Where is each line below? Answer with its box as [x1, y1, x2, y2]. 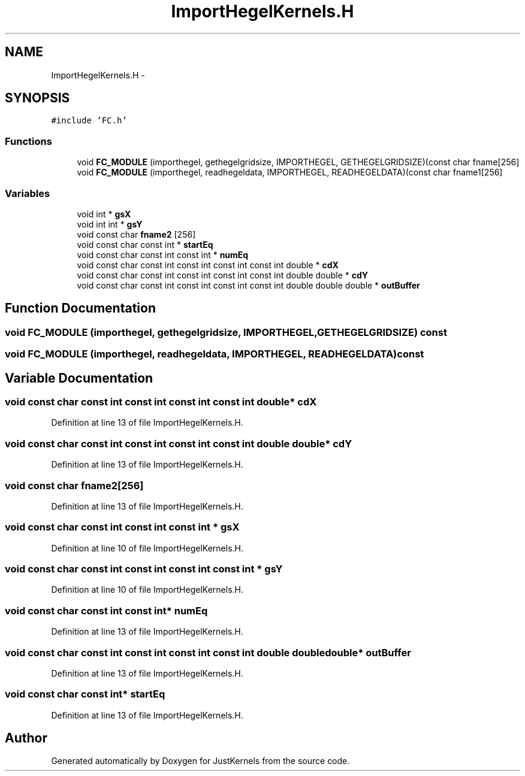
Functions [5, 135, 52, 147]
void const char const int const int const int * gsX [5, 521, 240, 533]
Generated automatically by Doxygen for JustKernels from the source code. [51, 756, 350, 766]
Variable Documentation [5, 370, 153, 386]
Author [5, 730, 47, 746]
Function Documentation [5, 301, 156, 316]
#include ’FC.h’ [51, 116, 127, 126]
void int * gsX [77, 208, 131, 219]
